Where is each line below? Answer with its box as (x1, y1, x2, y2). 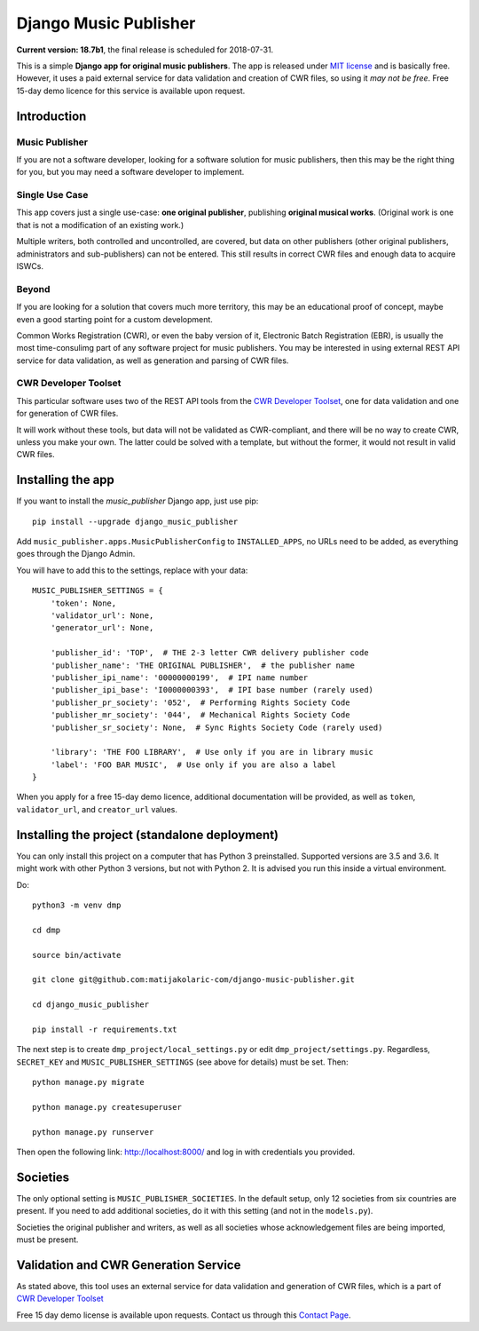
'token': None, (50, 598, 117, 608)
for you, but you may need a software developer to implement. (16, 167, 245, 178)
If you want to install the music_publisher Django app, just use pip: (16, 495, 259, 506)
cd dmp (32, 924, 61, 935)
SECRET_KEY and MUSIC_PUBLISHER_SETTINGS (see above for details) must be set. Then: (16, 1057, 349, 1067)
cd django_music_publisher (32, 1000, 150, 1010)
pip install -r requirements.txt (32, 1024, 177, 1034)
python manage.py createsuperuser (32, 1102, 182, 1112)
